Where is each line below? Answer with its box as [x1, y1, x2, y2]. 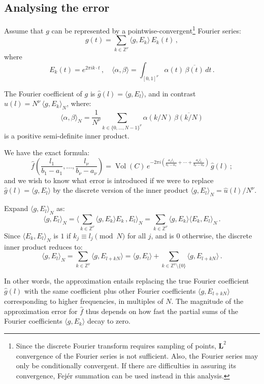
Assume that [4, 25, 44, 36]
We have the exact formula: [4, 147, 90, 158]
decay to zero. [87, 316, 130, 326]
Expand [4, 203, 28, 214]
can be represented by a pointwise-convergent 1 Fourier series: [51, 24, 241, 36]
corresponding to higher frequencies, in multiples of [4, 296, 163, 306]
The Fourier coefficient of [4, 88, 82, 98]
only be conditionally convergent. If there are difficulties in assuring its [16, 360, 237, 371]
